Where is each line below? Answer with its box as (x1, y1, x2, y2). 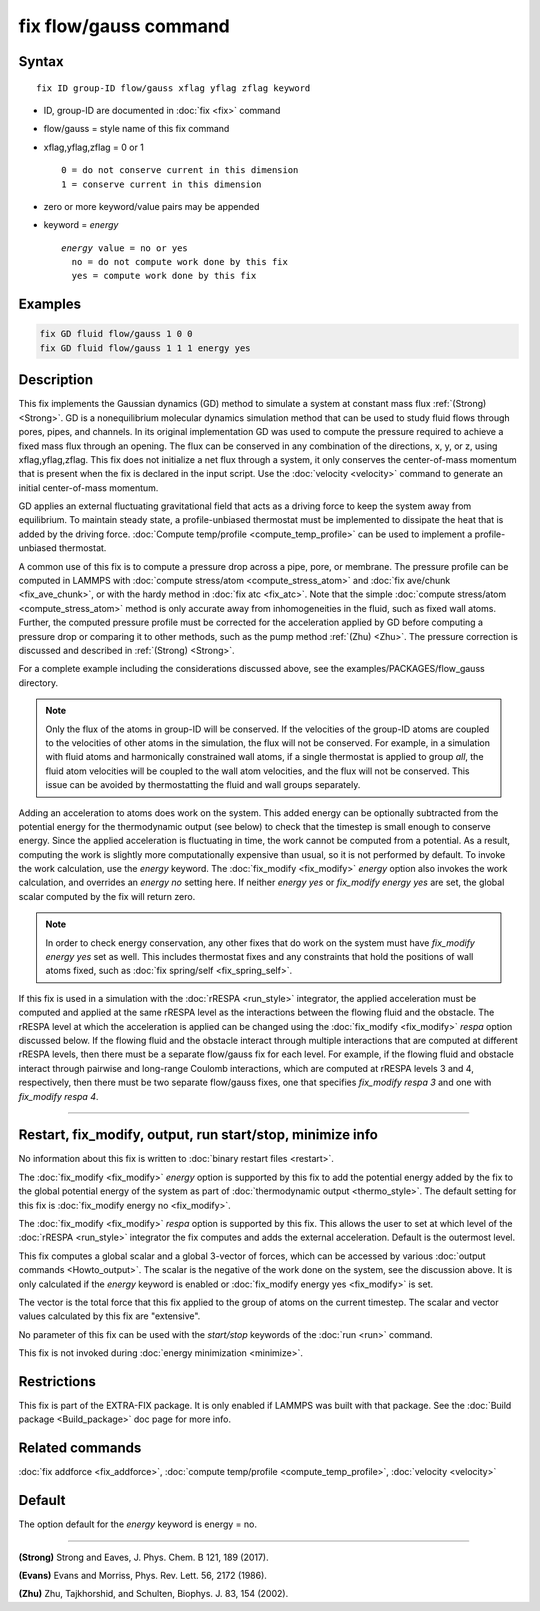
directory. (18, 676, 59, 689)
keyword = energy (43, 219, 119, 231)
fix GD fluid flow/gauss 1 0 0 (39, 328, 194, 340)
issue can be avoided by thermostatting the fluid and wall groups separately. (45, 779, 361, 791)
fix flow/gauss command (18, 15, 230, 37)
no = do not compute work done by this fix (71, 256, 289, 268)
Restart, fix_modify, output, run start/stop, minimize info (18, 1126, 379, 1144)
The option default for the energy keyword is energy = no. (18, 1518, 258, 1530)
